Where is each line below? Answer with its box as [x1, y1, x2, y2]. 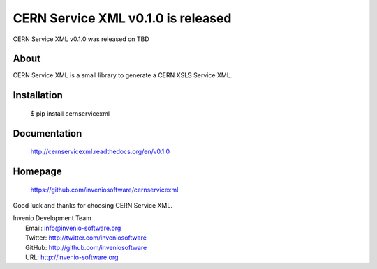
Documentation [13, 128, 82, 139]
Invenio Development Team [13, 214, 92, 222]
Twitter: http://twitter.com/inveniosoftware [25, 233, 147, 242]
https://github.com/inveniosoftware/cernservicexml [30, 185, 179, 194]
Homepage [13, 166, 62, 178]
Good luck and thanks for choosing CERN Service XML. [13, 201, 172, 210]
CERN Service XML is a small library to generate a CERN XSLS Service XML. [13, 71, 232, 79]
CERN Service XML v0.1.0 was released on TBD [13, 35, 149, 43]
